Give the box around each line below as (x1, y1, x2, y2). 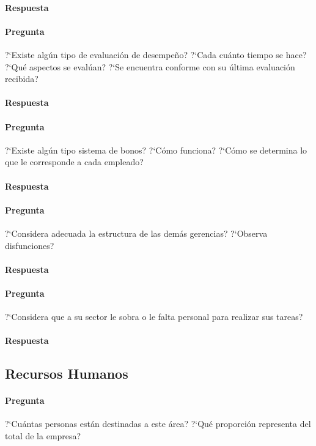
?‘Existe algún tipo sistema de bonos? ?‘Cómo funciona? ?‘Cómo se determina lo (5, 143, 307, 156)
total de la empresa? (5, 429, 81, 442)
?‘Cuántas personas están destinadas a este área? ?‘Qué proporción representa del (5, 417, 311, 430)
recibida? (5, 72, 39, 85)
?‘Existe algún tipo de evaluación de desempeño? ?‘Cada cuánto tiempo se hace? (5, 48, 307, 61)
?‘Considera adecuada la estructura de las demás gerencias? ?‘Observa (5, 226, 268, 239)
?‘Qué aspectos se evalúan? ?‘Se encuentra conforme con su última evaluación (5, 60, 295, 73)
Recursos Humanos (5, 364, 128, 383)
